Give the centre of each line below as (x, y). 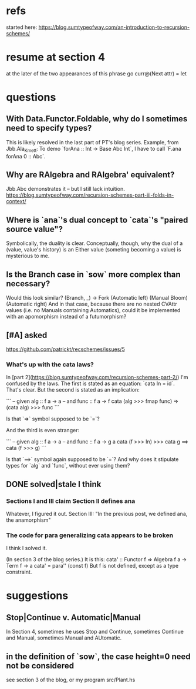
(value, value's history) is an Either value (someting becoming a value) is (94, 250)
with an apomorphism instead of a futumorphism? (66, 317)
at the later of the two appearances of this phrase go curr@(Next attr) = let (96, 73)
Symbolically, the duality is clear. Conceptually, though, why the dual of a (94, 243)
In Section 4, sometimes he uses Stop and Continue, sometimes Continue (95, 632)
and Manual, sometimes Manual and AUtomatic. (64, 638)
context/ (16, 201)
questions (31, 97)
